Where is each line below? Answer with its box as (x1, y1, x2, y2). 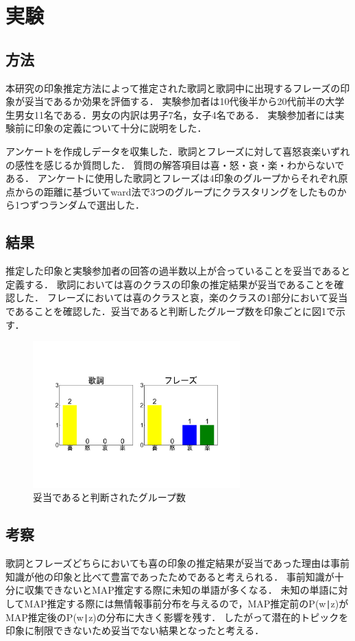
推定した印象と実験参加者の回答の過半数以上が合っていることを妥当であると (5, 264, 351, 278)
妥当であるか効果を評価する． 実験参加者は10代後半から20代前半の (24, 94, 326, 108)
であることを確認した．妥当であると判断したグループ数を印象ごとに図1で (5, 303, 336, 318)
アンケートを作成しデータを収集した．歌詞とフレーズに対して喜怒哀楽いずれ (5, 143, 350, 158)
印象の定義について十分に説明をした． (34, 121, 207, 135)
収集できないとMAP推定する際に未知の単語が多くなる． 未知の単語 (24, 583, 329, 597)
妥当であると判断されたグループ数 (33, 490, 186, 504)
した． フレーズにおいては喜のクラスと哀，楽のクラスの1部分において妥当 (14, 290, 348, 305)
